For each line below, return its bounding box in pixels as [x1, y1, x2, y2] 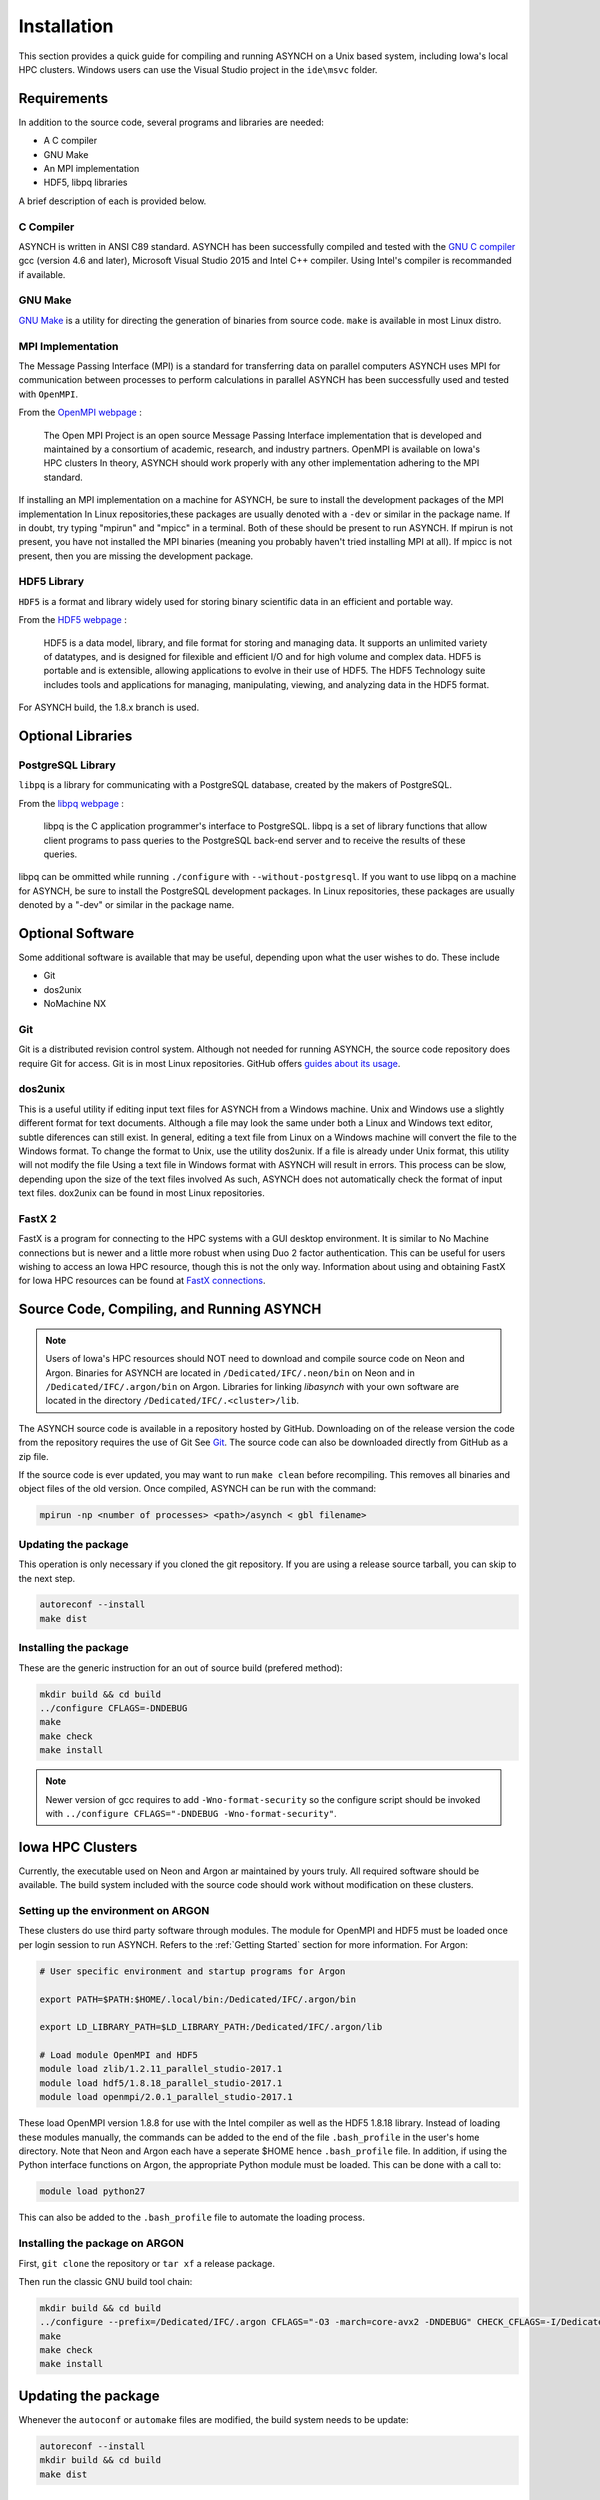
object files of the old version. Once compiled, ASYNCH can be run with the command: [18, 1483, 377, 1495]
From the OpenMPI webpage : [18, 406, 142, 419]
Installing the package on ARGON [18, 2236, 184, 2250]
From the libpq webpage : [18, 797, 125, 809]
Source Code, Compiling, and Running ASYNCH [18, 1301, 322, 1318]
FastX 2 [18, 1211, 57, 1225]
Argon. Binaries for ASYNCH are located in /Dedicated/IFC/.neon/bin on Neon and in [45, 1366, 415, 1379]
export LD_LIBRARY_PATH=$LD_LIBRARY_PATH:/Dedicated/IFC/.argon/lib [39, 2021, 383, 2033]
